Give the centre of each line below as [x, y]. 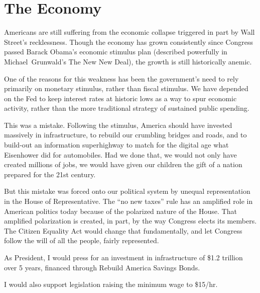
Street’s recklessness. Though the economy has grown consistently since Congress [128, 42]
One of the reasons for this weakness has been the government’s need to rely [121, 78]
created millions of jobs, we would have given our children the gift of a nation [123, 164]
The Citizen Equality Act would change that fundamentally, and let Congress [123, 230]
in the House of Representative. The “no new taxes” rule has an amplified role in [128, 201]
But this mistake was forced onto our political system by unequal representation [127, 191]
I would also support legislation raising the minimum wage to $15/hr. [111, 284]
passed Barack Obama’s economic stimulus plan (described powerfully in [116, 52]
